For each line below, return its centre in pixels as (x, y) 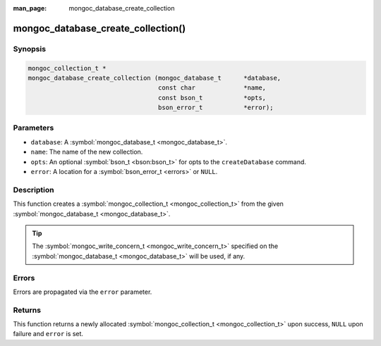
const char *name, (212, 88)
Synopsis (29, 49)
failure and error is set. (48, 334)
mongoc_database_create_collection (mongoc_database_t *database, (155, 78)
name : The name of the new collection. (87, 152)
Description (34, 190)
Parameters (34, 128)
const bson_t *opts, (212, 98)
